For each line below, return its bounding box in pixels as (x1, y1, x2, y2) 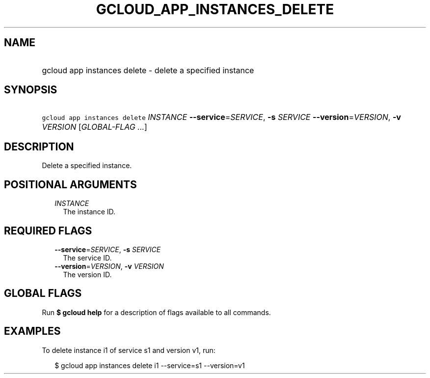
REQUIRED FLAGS (4, 224, 92, 237)
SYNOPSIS (4, 84, 57, 96)
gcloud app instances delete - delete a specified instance (42, 65, 254, 75)
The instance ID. (63, 207, 116, 216)
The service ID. (63, 253, 112, 262)
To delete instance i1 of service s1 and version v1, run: (42, 346, 215, 354)
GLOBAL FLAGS (4, 287, 82, 300)
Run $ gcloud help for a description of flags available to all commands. (42, 308, 271, 317)
